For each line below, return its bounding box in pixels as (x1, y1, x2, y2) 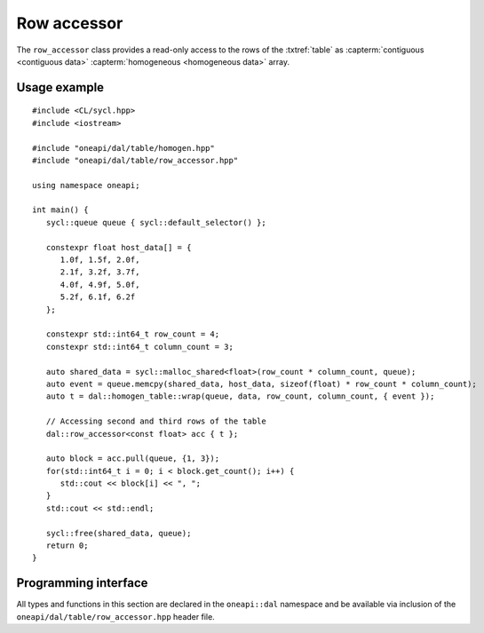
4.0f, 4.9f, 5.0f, (60, 280, 140, 289)
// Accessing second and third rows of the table (45, 416, 266, 426)
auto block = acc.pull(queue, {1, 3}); (45, 454, 220, 463)
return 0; (45, 541, 89, 550)
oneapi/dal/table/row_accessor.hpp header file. (16, 611, 215, 621)
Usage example (16, 80, 105, 95)
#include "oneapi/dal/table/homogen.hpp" (32, 143, 215, 153)
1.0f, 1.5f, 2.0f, (60, 255, 140, 265)
